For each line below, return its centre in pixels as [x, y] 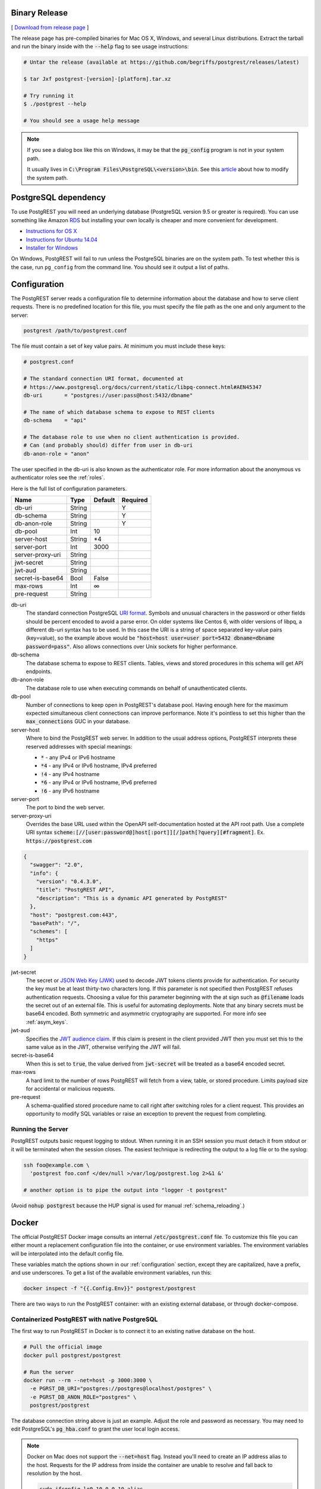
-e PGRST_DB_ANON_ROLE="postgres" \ [83, 1397]
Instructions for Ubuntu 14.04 [62, 239]
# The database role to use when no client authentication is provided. [132, 437]
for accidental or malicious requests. [70, 1088]
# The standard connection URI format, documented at [103, 379]
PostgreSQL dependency [59, 197]
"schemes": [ [49, 932]
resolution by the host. [54, 1474]
